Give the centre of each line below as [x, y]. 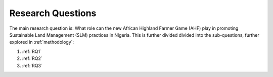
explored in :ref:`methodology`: [42, 42]
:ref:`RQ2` [32, 58]
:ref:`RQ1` [32, 51]
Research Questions [53, 13]
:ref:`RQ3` [32, 65]
